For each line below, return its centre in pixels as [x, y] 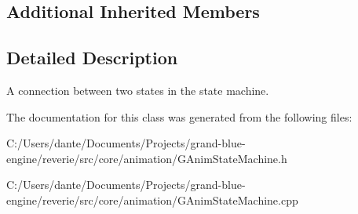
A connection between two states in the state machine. [138, 90]
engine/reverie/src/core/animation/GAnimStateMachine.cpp [152, 199]
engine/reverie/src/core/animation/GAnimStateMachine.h [147, 158]
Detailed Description [92, 58]
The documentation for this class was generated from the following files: [179, 116]
